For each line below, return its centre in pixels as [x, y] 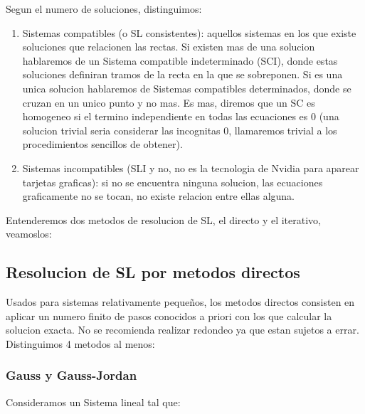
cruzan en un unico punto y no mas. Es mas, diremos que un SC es [169, 102]
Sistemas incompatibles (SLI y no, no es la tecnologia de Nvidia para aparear [191, 168]
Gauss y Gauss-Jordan [72, 375]
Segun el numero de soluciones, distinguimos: [104, 9]
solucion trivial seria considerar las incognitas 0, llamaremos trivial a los [180, 130]
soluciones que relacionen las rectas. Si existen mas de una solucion [169, 47]
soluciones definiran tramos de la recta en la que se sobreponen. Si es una [182, 74]
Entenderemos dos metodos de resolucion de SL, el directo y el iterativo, [163, 219]
